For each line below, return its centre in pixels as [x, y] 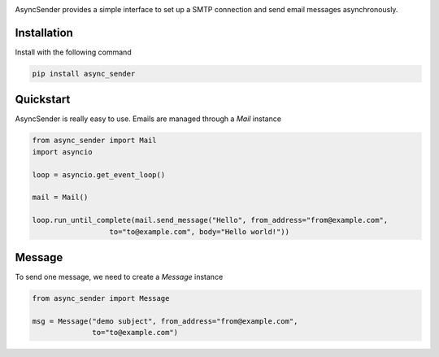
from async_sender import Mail [95, 141]
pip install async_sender [84, 74]
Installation [44, 33]
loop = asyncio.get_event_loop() [99, 174]
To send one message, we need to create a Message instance [119, 277]
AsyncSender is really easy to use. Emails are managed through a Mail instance [148, 119]
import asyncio [62, 152]
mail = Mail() [60, 198]
